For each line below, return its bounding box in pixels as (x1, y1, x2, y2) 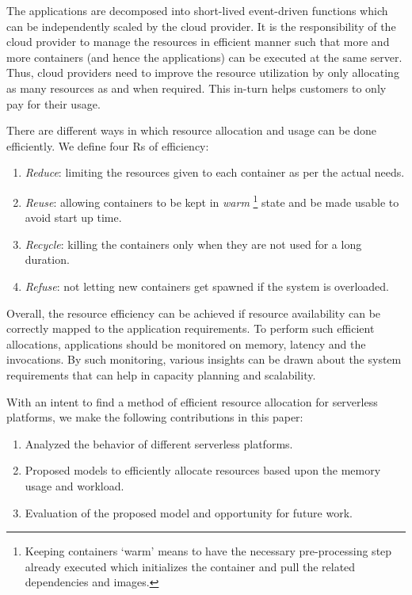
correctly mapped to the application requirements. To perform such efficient (6, 320, 375, 337)
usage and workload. (25, 477, 124, 494)
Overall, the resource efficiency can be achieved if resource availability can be (6, 304, 381, 321)
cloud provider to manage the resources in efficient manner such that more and (6, 33, 390, 50)
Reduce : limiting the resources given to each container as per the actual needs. (25, 164, 405, 181)
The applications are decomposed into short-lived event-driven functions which (6, 2, 388, 18)
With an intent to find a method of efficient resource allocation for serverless (6, 393, 378, 410)
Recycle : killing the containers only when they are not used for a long (25, 235, 362, 252)
